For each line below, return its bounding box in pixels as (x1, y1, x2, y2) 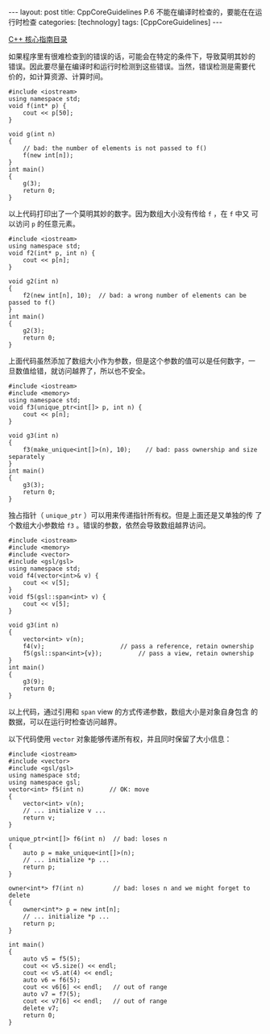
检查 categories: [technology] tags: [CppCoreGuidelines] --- (22, 18, 223, 27)
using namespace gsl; (8, 778, 81, 786)
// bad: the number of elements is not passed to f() (23, 144, 207, 152)
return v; (23, 814, 56, 822)
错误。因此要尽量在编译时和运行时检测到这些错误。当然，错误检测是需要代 (8, 62, 255, 71)
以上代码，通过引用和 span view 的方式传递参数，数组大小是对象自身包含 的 (8, 707, 259, 716)
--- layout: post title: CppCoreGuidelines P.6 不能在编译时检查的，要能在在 (8, 7, 255, 17)
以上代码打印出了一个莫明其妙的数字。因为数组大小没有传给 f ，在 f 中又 (8, 209, 250, 219)
